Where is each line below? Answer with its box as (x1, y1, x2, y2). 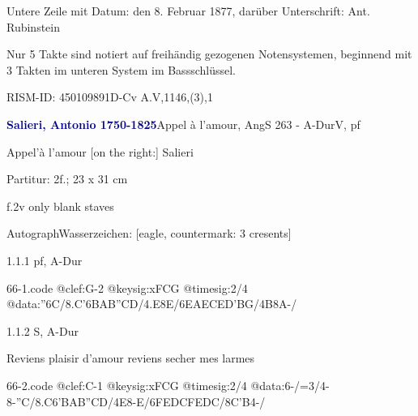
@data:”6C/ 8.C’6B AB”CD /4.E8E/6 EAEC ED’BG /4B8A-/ (6, 295, 297, 312)
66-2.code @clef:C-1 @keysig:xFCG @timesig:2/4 (6, 376, 247, 393)
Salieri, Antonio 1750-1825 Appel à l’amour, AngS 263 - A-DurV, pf (6, 115, 360, 132)
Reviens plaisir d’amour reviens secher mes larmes (6, 350, 255, 367)
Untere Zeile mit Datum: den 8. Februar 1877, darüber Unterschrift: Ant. (6, 2, 370, 19)
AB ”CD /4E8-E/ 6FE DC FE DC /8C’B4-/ (69, 392, 266, 410)
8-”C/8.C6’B (6, 392, 70, 410)
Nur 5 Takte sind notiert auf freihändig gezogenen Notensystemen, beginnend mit (6, 45, 412, 62)
